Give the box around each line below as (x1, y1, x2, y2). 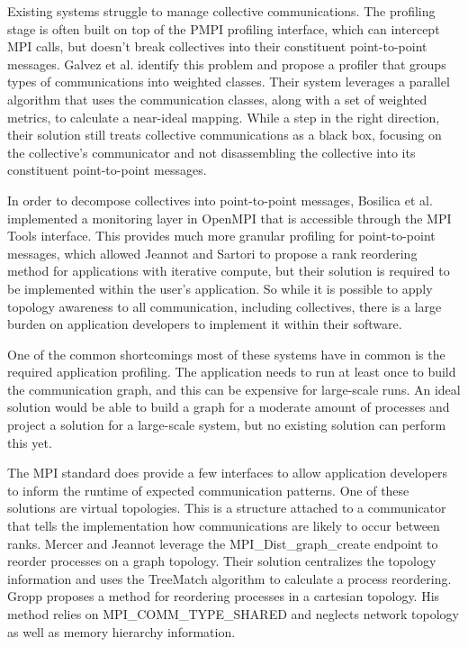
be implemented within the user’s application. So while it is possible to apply (7, 278, 433, 297)
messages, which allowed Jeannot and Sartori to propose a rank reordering (7, 243, 418, 262)
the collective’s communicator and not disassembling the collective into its (7, 142, 416, 161)
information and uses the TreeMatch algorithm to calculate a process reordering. (7, 569, 452, 588)
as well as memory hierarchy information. (7, 622, 236, 641)
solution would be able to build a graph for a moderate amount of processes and (7, 397, 450, 416)
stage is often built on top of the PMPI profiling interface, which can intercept (7, 19, 440, 38)
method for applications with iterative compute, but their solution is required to (7, 261, 450, 280)
